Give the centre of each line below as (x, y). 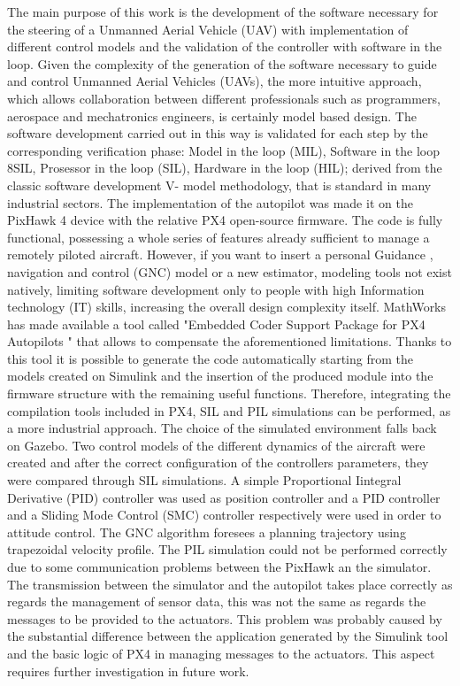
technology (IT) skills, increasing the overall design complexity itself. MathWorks (227, 307)
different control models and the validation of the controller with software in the (225, 46)
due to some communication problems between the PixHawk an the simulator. (219, 567)
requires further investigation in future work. (128, 671)
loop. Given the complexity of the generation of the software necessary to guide (222, 63)
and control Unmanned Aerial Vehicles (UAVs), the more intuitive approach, (215, 81)
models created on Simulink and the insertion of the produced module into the (220, 376)
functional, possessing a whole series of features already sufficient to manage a (218, 237)
